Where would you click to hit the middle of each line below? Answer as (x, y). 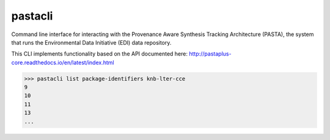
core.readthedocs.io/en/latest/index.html (63, 62)
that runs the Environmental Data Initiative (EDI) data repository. (91, 42)
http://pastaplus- (210, 54)
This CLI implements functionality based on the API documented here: (100, 54)
